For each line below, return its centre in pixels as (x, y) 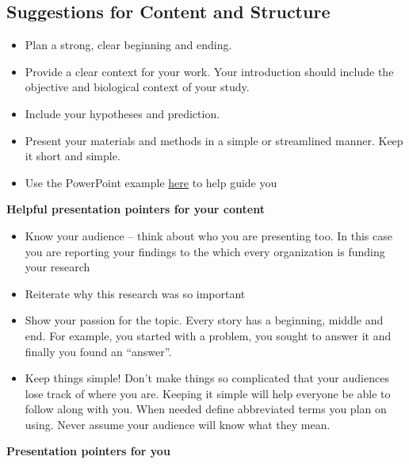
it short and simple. (73, 156)
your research (57, 267)
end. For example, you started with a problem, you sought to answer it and (208, 335)
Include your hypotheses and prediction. (122, 113)
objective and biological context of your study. (137, 87)
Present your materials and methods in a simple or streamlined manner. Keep (214, 140)
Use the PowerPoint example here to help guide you (151, 182)
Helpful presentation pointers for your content (136, 209)
